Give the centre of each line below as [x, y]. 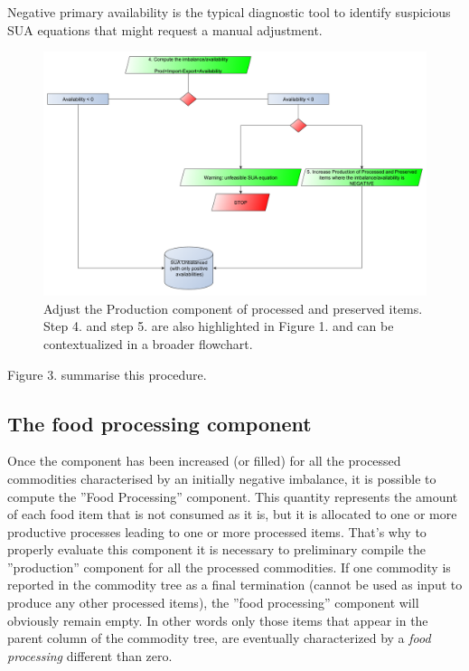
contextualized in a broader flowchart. [148, 343]
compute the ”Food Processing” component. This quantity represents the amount [233, 496]
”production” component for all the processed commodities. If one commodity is [229, 567]
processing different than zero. [90, 655]
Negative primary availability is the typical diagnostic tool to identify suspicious [229, 12]
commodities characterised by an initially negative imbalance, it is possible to [222, 478]
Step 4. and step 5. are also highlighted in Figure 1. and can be [219, 326]
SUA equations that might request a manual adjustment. [165, 29]
